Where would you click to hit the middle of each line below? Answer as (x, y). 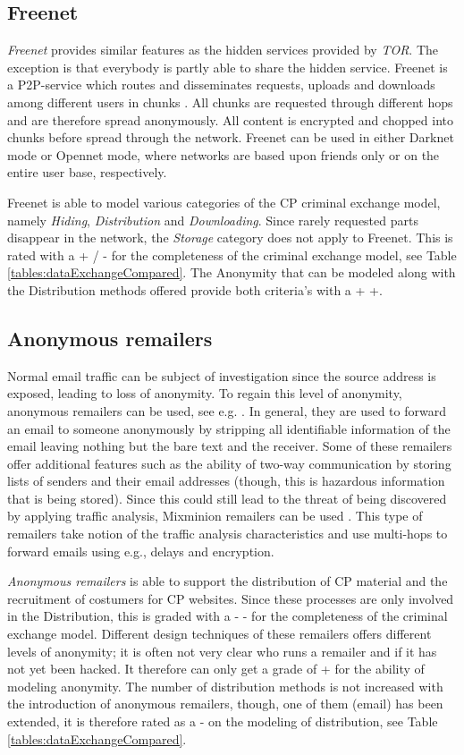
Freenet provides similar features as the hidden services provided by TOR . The (223, 50)
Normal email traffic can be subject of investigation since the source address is (222, 375)
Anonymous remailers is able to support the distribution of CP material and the (228, 581)
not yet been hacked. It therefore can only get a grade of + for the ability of (216, 669)
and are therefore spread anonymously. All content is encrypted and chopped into (231, 119)
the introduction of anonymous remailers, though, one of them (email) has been (225, 704)
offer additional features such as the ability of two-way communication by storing (229, 463)
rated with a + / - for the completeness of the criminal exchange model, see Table (232, 254)
